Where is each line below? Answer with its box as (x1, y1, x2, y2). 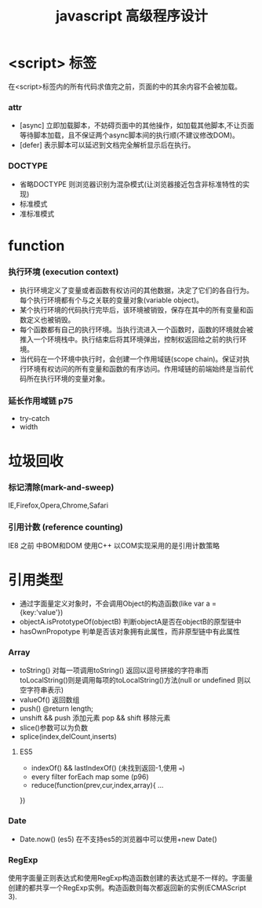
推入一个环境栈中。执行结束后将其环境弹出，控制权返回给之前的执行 (19, 335, 240, 344)
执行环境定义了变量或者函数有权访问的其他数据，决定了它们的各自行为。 (19, 286, 253, 295)
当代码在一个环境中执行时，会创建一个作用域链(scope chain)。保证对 (19, 354, 243, 364)
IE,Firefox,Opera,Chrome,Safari (8, 500, 108, 510)
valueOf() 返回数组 (19, 695, 80, 705)
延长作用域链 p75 (8, 395, 73, 406)
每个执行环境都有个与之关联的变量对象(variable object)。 (19, 295, 204, 305)
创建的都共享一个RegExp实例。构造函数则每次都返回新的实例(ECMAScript (8, 883, 247, 892)
